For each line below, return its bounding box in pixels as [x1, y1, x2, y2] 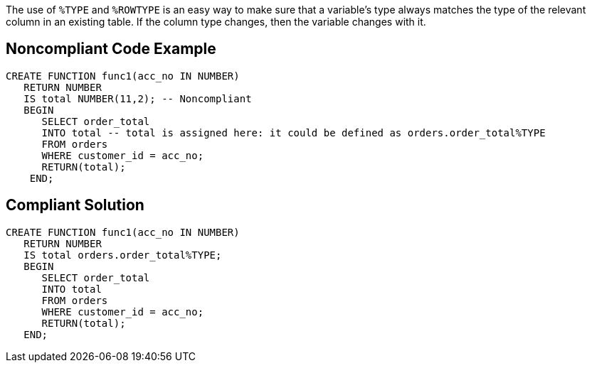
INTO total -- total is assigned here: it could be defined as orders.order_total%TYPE [41, 126, 546, 139]
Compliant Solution [6, 196, 144, 215]
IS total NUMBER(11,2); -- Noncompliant [23, 92, 252, 104]
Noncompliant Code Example [6, 40, 216, 58]
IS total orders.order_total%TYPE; [23, 249, 222, 261]
